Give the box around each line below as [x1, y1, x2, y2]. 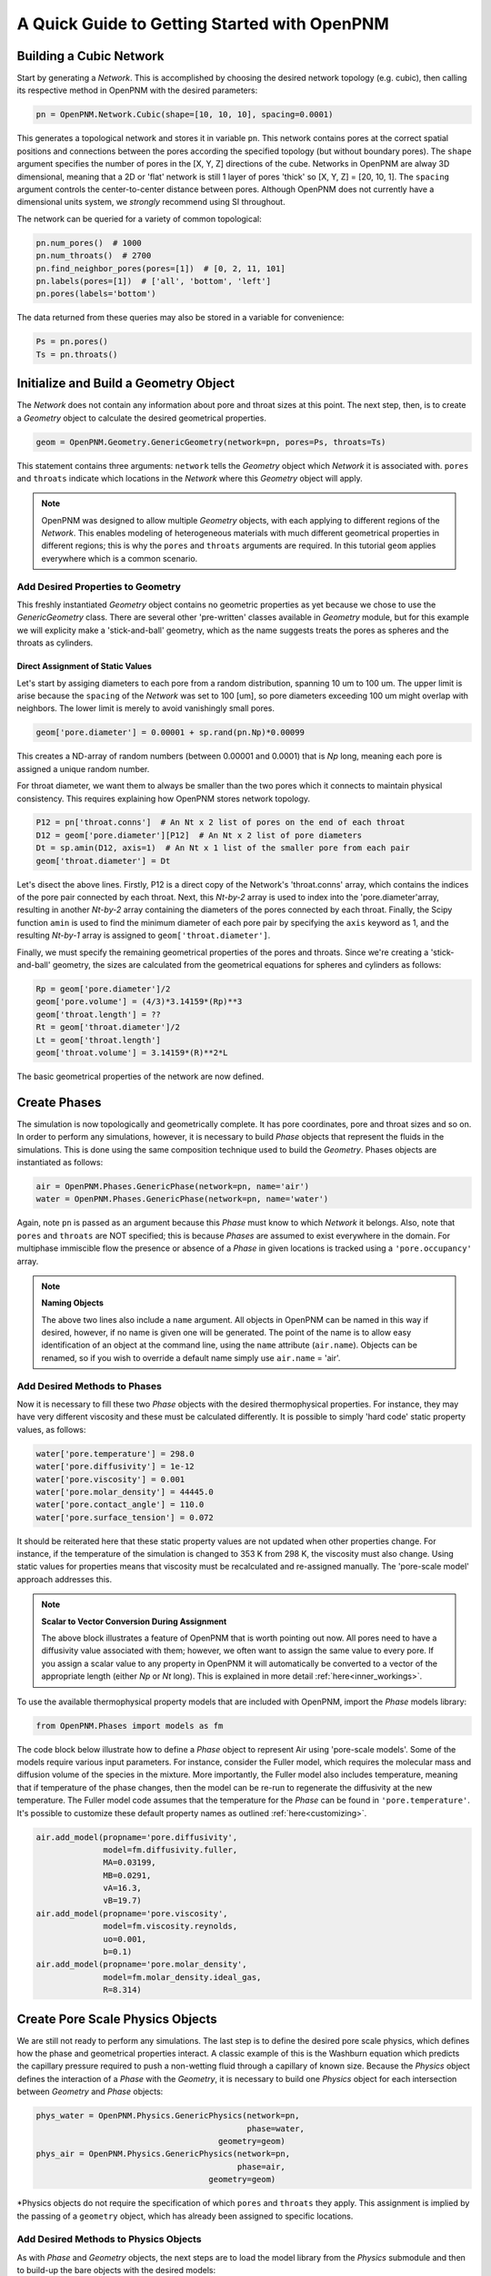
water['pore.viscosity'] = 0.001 [35, 1474, 185, 1484]
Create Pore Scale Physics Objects [16, 2011, 217, 2027]
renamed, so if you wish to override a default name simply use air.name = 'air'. [41, 1352, 341, 1363]
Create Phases [16, 1094, 102, 1110]
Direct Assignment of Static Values [16, 661, 152, 672]
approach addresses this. [16, 1573, 113, 1584]
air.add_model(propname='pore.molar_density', [35, 1959, 247, 1970]
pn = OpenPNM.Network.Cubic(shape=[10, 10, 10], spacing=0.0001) [35, 109, 334, 120]
